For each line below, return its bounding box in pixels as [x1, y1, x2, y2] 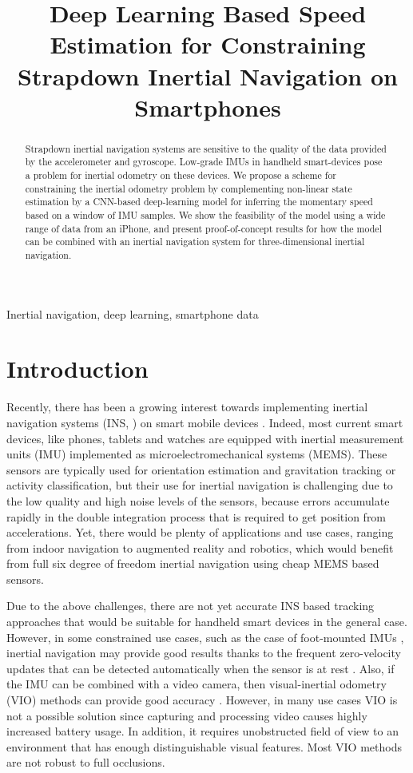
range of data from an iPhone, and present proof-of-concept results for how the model [25, 221, 382, 235]
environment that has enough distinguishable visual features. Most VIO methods [6, 738, 402, 755]
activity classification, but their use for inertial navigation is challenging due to [6, 477, 393, 494]
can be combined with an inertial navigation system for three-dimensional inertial [25, 235, 365, 248]
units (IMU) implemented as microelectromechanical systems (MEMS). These [6, 446, 387, 462]
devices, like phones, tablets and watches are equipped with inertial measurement [6, 430, 404, 446]
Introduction [6, 352, 149, 385]
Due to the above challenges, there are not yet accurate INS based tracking [6, 597, 375, 614]
